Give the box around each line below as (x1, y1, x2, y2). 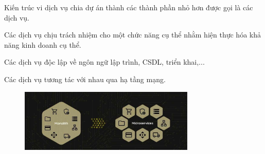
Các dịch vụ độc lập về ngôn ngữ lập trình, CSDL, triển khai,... (4, 56, 205, 67)
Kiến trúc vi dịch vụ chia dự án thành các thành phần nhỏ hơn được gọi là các (4, 2, 253, 12)
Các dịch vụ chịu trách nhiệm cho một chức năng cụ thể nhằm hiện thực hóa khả (4, 29, 261, 40)
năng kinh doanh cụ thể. (4, 39, 81, 50)
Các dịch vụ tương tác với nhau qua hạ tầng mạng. (4, 73, 166, 84)
